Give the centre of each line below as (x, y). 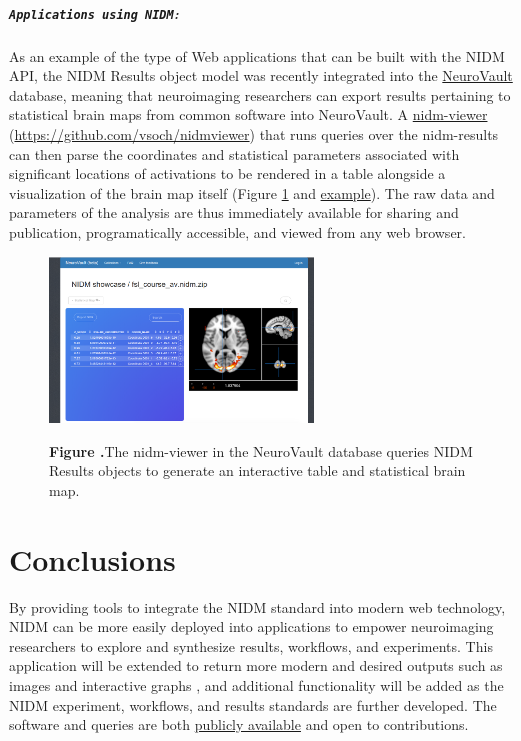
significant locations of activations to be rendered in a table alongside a (227, 173)
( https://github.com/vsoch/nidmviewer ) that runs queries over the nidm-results (254, 134)
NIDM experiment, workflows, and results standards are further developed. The (253, 704)
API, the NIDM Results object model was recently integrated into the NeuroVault (261, 75)
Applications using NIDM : (94, 12)
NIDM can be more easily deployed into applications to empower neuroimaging (251, 626)
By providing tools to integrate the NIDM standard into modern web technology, (257, 606)
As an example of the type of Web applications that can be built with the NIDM (257, 55)
